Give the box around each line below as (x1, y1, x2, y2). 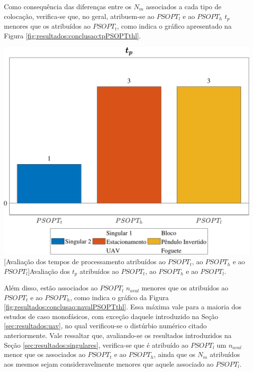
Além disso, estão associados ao (4, 283, 98, 293)
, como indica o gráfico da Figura (70, 292, 169, 302)
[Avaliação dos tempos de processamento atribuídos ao (4, 256, 166, 267)
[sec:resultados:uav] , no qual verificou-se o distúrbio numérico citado (4, 321, 207, 331)
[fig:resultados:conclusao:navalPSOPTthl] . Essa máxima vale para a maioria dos (4, 302, 242, 312)
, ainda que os (154, 349, 196, 359)
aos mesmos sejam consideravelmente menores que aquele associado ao (4, 358, 214, 369)
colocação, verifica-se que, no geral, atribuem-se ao (4, 11, 155, 21)
